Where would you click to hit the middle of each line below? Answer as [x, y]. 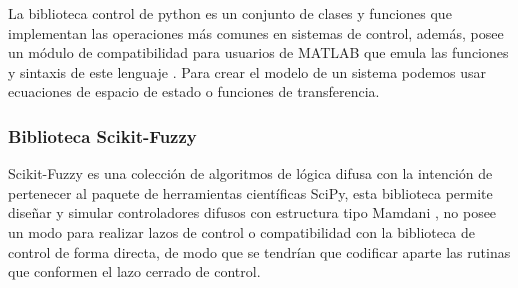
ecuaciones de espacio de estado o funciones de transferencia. [194, 91]
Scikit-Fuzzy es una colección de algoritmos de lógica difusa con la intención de [250, 173]
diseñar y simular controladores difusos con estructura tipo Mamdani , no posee [252, 212]
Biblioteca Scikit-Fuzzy [102, 135]
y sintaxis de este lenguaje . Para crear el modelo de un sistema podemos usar [247, 71]
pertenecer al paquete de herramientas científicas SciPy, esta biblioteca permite [250, 192]
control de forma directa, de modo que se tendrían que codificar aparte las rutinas [259, 251]
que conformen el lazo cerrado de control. [134, 271]
